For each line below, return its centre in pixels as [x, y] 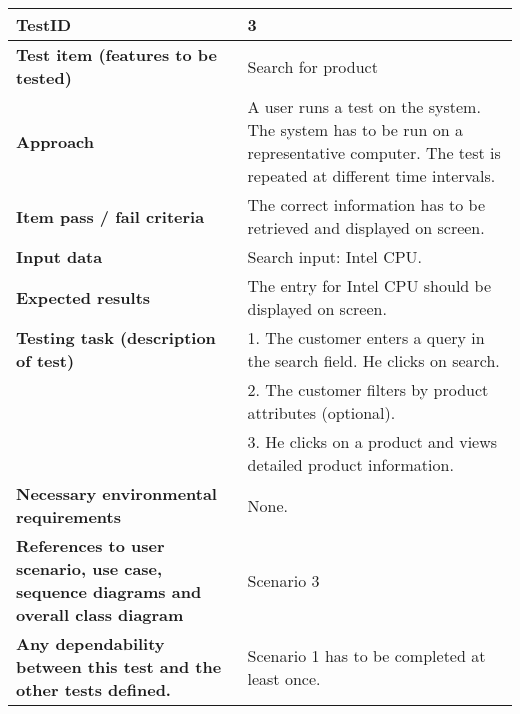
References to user [90, 545]
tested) [44, 77]
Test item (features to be [116, 54]
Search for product [312, 66]
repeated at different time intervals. [371, 175]
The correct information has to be [366, 204]
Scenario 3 [283, 580]
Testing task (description [116, 337]
